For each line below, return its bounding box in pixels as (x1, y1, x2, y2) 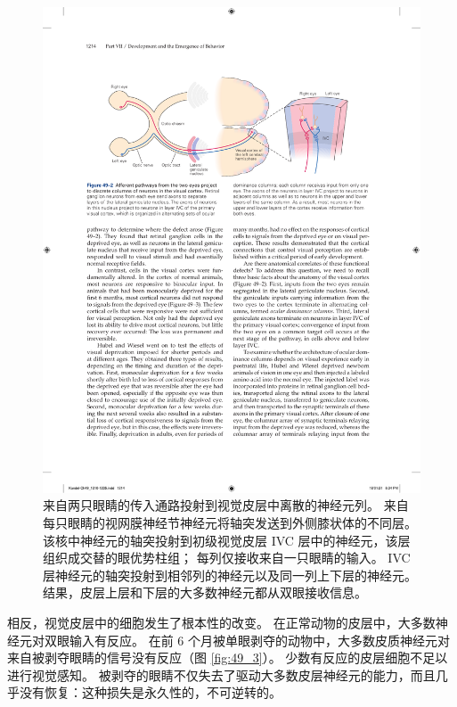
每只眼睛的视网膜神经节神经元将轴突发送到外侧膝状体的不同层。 (43, 513, 417, 531)
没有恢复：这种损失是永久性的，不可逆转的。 (19, 683, 282, 702)
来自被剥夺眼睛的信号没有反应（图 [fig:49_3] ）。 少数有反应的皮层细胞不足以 (7, 648, 448, 667)
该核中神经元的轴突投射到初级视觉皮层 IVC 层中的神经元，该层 (43, 530, 411, 549)
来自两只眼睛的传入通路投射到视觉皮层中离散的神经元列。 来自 (43, 496, 409, 514)
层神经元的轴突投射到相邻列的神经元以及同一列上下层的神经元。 (43, 565, 417, 584)
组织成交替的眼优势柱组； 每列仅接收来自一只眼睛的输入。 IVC (43, 548, 411, 567)
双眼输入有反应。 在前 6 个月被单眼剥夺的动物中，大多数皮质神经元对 (44, 630, 450, 649)
